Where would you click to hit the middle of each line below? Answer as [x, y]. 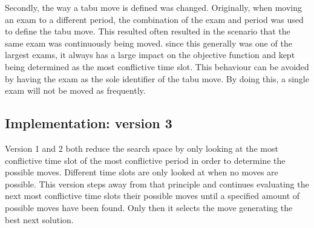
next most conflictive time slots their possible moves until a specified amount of [152, 196]
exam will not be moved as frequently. [75, 90]
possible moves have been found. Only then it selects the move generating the [149, 207]
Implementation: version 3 [89, 123]
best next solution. [39, 219]
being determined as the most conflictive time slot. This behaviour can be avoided [157, 66]
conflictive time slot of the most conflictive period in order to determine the [145, 160]
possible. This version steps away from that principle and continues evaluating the [157, 184]
